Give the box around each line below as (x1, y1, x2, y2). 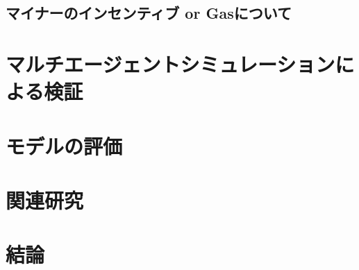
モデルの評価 (6, 131, 123, 160)
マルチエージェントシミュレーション (6, 49, 335, 78)
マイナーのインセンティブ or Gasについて (6, 2, 292, 24)
